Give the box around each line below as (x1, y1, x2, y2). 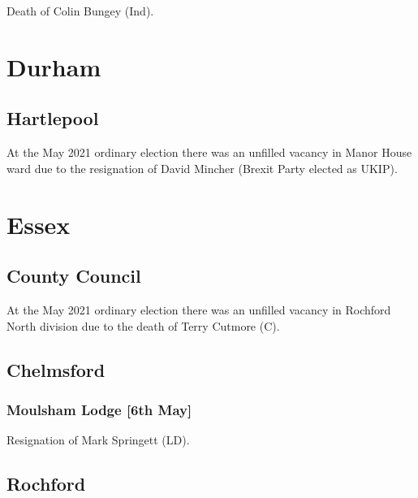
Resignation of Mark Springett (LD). (6, 431, 190, 448)
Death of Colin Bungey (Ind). (6, 2, 154, 19)
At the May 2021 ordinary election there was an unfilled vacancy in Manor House (6, 144, 412, 161)
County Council (6, 263, 141, 288)
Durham (6, 50, 101, 83)
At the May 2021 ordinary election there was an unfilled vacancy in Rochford (6, 301, 391, 318)
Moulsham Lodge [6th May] (6, 399, 192, 419)
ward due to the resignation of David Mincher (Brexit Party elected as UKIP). (6, 159, 398, 176)
